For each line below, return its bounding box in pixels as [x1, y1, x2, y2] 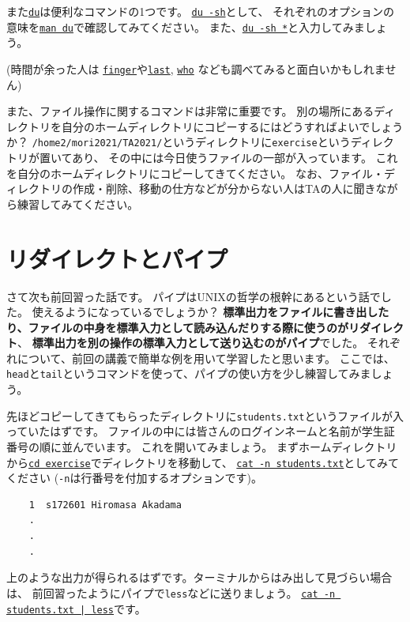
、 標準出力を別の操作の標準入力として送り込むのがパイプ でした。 [17, 334, 364, 351]
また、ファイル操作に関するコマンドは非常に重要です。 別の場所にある [6, 103, 374, 119]
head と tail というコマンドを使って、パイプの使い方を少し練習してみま [6, 365, 371, 382]
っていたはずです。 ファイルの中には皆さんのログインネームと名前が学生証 [6, 423, 395, 439]
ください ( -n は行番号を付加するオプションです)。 [6, 469, 262, 486]
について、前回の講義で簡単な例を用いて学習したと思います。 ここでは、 [17, 349, 395, 366]
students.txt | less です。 [6, 600, 146, 616]
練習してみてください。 [17, 195, 139, 212]
